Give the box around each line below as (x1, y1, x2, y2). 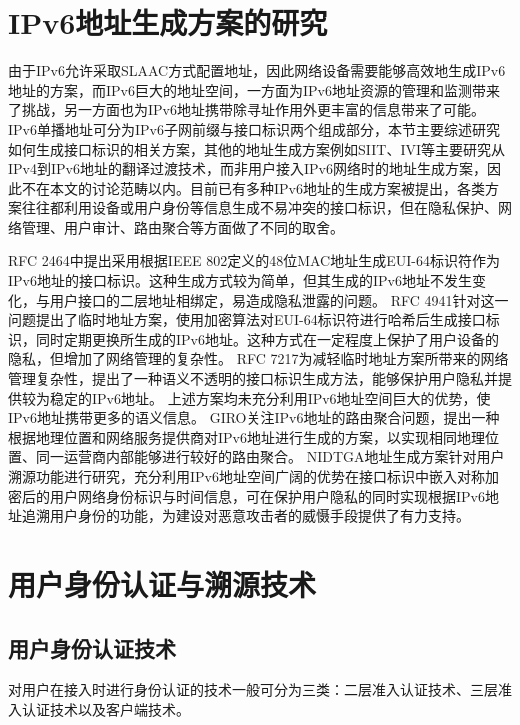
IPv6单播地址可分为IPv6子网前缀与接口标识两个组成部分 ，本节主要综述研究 (8, 118, 500, 139)
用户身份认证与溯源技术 (8, 563, 317, 604)
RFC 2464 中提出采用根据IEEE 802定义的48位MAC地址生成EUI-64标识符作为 (8, 250, 500, 271)
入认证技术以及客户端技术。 (8, 698, 190, 719)
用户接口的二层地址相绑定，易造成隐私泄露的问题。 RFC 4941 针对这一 (49, 289, 509, 310)
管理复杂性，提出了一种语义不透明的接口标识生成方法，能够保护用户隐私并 (8, 368, 498, 389)
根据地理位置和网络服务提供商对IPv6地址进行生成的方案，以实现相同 (8, 426, 457, 447)
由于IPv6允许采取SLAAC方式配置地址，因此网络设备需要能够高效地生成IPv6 (8, 60, 506, 81)
